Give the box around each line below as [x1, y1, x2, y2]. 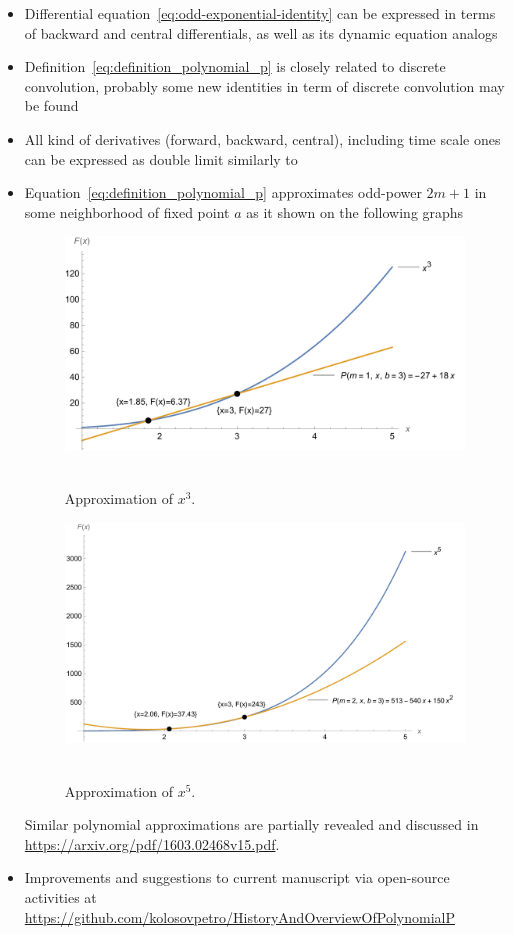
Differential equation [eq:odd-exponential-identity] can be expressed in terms [24, 3, 496, 23]
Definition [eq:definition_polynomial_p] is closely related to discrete [24, 56, 446, 77]
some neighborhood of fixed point [24, 201, 230, 222]
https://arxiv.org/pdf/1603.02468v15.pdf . [24, 833, 280, 854]
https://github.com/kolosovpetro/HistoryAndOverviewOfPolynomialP [24, 906, 455, 927]
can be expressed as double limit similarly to [24, 148, 298, 169]
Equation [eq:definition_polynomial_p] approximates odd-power [24, 182, 422, 203]
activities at [24, 887, 97, 908]
